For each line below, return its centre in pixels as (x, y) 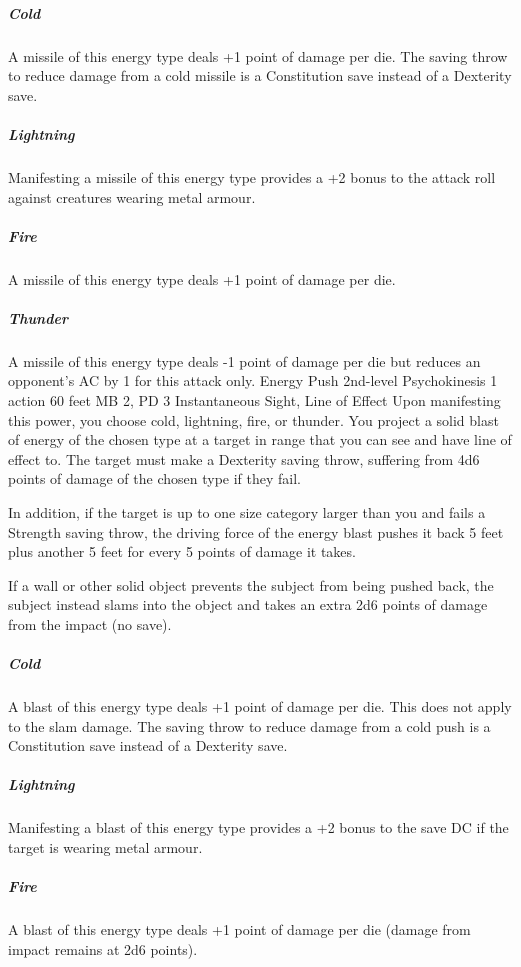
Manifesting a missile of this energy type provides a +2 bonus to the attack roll (252, 176)
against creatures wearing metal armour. (132, 196)
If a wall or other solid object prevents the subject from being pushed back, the (251, 584)
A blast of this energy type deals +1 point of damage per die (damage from (239, 929)
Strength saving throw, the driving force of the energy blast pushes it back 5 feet (256, 531)
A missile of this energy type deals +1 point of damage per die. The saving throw (258, 55)
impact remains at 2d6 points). (103, 948)
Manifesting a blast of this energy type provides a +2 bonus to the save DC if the (258, 827)
